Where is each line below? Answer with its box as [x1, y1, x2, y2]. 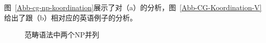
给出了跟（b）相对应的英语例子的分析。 [4, 12, 137, 23]
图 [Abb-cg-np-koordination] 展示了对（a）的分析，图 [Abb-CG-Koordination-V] [4, 2, 262, 12]
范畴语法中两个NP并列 [25, 29, 100, 40]
